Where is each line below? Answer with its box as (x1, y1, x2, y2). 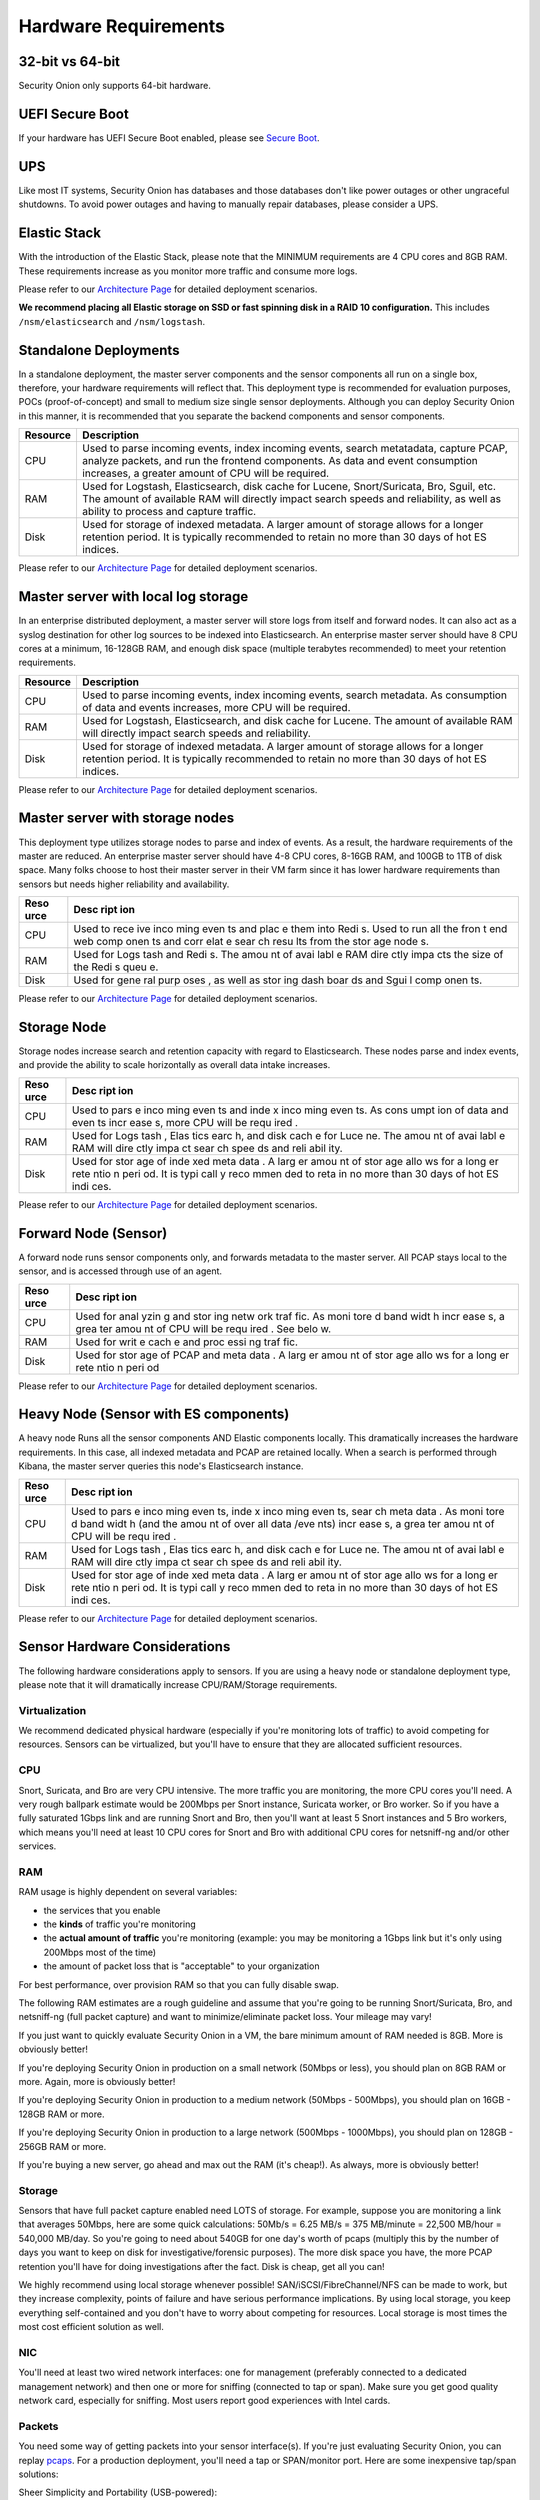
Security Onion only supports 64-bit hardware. (18, 80, 212, 92)
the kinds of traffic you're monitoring (43, 1918, 196, 1930)
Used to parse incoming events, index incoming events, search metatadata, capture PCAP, (81, 441, 509, 455)
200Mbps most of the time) (43, 1946, 157, 1958)
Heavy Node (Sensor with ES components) (18, 1406, 290, 1423)
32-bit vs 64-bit (18, 53, 120, 70)
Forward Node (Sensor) (18, 1225, 168, 1242)
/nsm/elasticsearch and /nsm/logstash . (18, 315, 205, 327)
